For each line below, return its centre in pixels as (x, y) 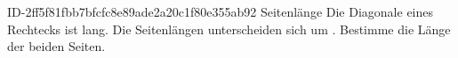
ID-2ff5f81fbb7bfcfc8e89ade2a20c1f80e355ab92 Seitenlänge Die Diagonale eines (221, 11)
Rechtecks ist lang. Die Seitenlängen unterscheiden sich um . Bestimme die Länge (229, 29)
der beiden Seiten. (56, 46)
